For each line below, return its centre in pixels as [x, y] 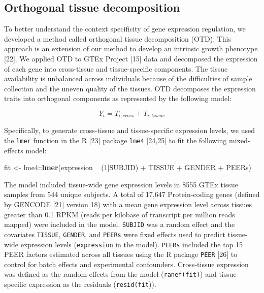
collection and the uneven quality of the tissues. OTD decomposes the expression [130, 88]
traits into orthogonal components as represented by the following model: [118, 98]
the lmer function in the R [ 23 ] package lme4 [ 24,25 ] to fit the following [115, 140]
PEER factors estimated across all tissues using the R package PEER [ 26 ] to [121, 254]
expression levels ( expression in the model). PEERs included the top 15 [132, 244]
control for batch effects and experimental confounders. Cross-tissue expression [126, 264]
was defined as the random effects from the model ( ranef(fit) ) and [110, 274]
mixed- [239, 140]
